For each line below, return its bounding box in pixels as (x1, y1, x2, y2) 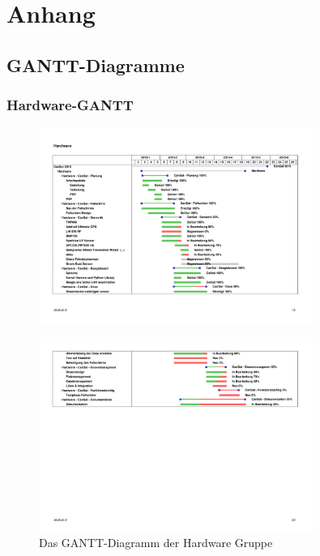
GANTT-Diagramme (6, 52, 185, 77)
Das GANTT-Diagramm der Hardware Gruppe (39, 534, 273, 551)
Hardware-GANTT (6, 95, 134, 115)
